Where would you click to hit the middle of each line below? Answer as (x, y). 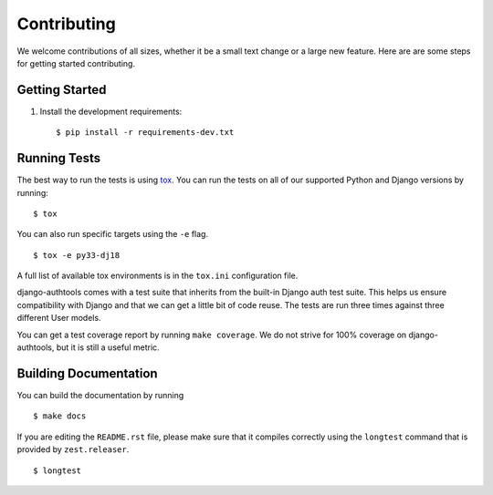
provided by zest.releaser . (73, 449)
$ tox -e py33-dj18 (77, 255)
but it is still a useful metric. (108, 347)
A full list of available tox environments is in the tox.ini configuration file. (157, 276)
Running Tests (58, 158)
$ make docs (60, 416)
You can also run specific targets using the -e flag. (113, 234)
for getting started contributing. (76, 63)
